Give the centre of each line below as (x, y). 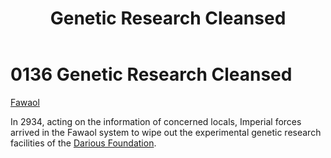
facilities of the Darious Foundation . (83, 143)
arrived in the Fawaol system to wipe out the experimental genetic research (166, 132)
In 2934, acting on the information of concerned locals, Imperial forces (156, 121)
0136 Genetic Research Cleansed (151, 74)
